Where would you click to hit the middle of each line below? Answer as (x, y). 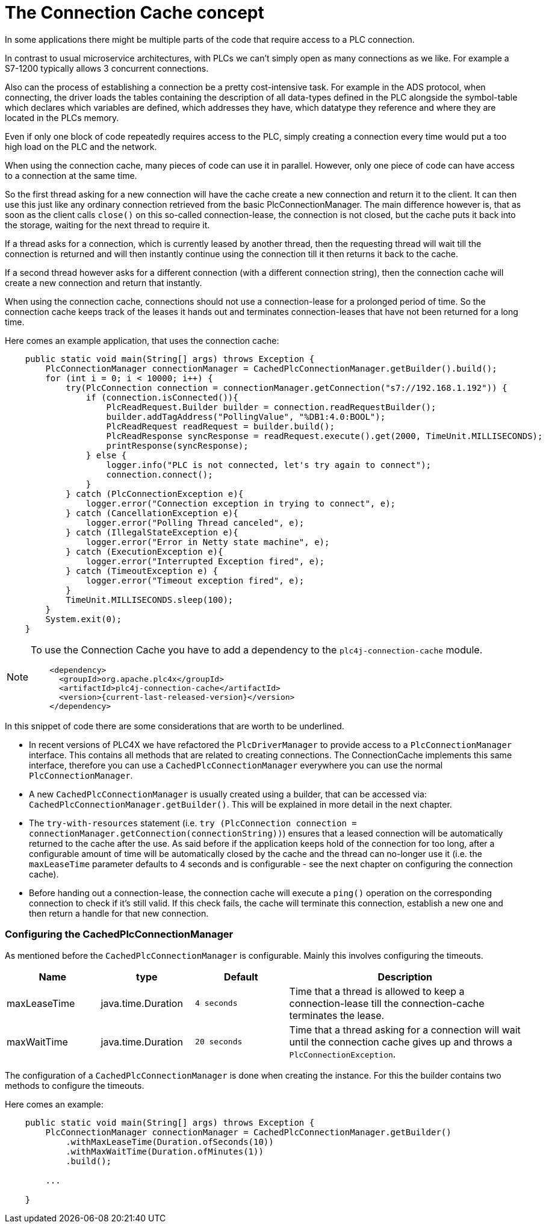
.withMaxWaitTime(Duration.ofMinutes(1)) (165, 1151)
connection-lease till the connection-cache (387, 1003)
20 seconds (219, 1042)
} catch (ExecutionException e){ (144, 551)
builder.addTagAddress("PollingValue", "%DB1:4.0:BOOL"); (246, 416)
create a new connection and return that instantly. (104, 282)
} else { (106, 455)
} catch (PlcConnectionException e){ (155, 494)
